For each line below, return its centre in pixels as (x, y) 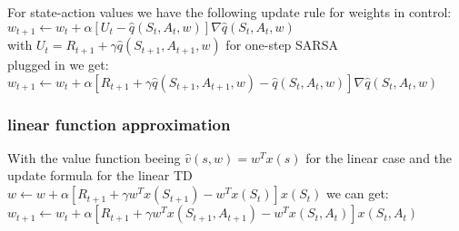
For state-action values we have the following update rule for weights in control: (229, 12)
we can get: (357, 193)
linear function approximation (119, 124)
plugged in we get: (58, 65)
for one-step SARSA (282, 45)
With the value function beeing (94, 157)
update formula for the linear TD (100, 175)
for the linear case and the (379, 157)
